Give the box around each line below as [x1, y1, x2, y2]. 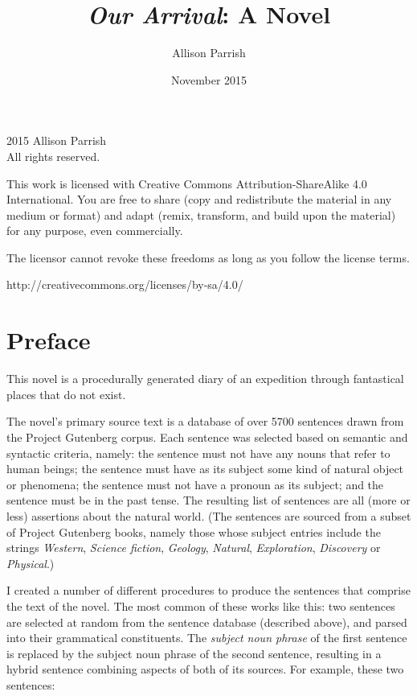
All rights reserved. [6, 147, 100, 164]
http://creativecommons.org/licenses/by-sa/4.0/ [6, 276, 243, 293]
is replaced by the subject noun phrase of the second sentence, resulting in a [6, 645, 382, 661]
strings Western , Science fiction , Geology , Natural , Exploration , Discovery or [6, 539, 381, 556]
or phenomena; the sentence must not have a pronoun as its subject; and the [6, 476, 384, 492]
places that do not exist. [6, 385, 126, 402]
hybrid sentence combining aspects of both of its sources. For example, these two [6, 661, 404, 677]
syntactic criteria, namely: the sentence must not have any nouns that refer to [6, 444, 390, 461]
